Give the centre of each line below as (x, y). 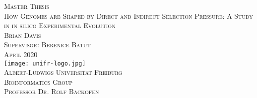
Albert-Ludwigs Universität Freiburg (63, 72)
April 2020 (21, 54)
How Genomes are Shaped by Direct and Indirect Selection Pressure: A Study (128, 16)
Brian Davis (23, 35)
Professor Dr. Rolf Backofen (52, 91)
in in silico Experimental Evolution (60, 25)
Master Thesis (27, 6)
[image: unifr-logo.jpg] (45, 63)
